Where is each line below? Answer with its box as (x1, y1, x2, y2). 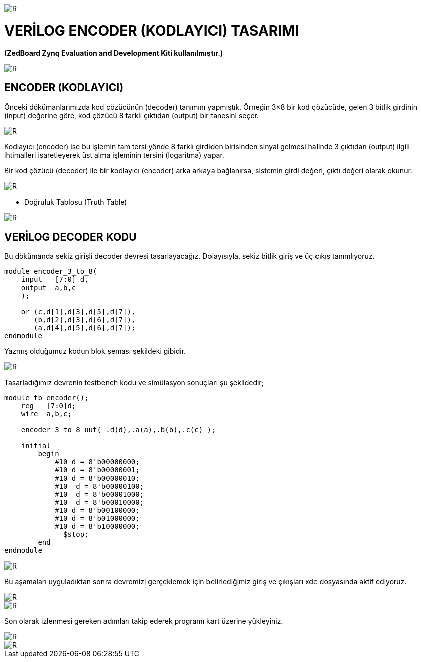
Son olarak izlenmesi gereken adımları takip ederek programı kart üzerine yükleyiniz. (4, 617, 283, 626)
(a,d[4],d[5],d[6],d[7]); (34, 324, 136, 332)
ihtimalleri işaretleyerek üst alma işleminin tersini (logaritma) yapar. (4, 151, 224, 160)
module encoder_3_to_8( (4, 267, 97, 276)
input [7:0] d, (21, 275, 89, 284)
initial (21, 442, 51, 450)
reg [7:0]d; (21, 402, 76, 410)
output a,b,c (21, 283, 76, 292)
